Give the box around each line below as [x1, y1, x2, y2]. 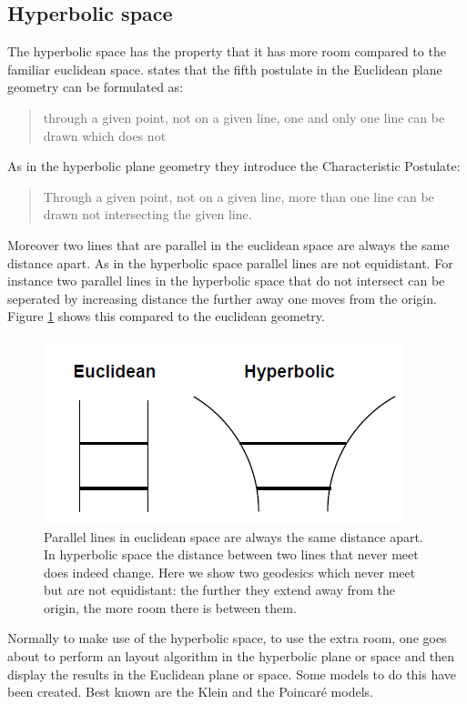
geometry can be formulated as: [7, 77, 184, 96]
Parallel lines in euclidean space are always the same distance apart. [44, 527, 423, 546]
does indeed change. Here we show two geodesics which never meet [44, 562, 416, 581]
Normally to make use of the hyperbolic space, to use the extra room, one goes [7, 629, 447, 648]
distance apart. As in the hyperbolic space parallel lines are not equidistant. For [7, 253, 453, 272]
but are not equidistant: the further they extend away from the [44, 580, 396, 599]
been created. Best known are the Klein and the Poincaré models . [7, 682, 373, 701]
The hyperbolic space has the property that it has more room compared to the [7, 42, 446, 61]
